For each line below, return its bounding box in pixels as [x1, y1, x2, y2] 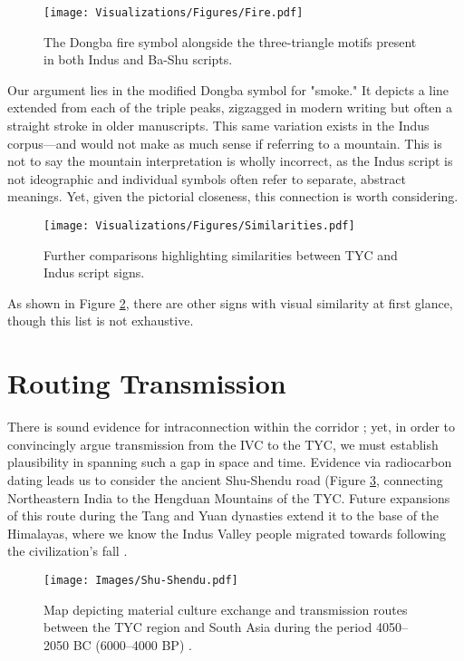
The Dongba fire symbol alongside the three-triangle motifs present [43, 32, 417, 51]
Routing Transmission [7, 365, 286, 402]
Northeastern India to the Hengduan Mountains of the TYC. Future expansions [7, 488, 450, 507]
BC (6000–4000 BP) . [72, 635, 192, 654]
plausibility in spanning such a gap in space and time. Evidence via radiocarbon [7, 452, 452, 471]
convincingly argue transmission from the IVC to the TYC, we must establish [7, 434, 439, 453]
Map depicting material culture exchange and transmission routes [43, 599, 408, 618]
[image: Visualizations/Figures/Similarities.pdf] [43, 219, 355, 232]
